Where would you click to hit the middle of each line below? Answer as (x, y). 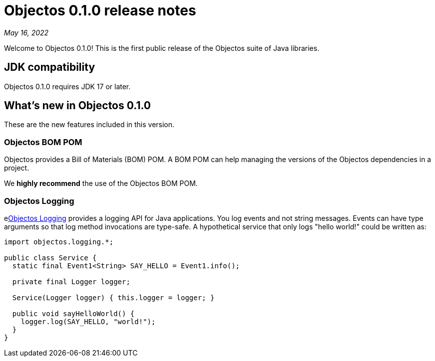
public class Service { (50, 258)
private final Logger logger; (71, 281)
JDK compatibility (50, 67)
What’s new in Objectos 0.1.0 (77, 106)
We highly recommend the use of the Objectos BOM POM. (101, 183)
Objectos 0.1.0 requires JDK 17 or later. (67, 86)
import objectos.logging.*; (59, 242)
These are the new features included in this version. (89, 125)
